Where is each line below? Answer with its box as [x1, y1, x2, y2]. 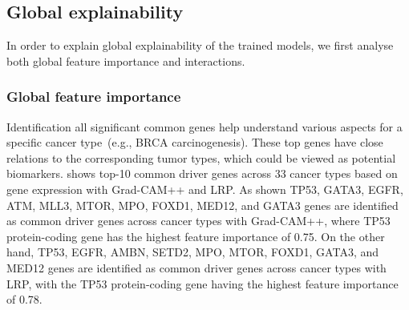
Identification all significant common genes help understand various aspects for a [6, 118, 403, 135]
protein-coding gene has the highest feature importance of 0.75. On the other [6, 227, 385, 244]
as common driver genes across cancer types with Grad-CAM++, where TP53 [6, 212, 391, 229]
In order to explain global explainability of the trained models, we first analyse [6, 37, 394, 54]
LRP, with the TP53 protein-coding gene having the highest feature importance [6, 275, 399, 292]
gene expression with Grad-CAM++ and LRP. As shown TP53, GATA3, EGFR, [6, 180, 403, 197]
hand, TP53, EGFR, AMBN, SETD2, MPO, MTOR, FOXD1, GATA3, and [6, 244, 379, 260]
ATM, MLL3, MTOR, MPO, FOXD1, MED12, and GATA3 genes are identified [6, 196, 399, 213]
